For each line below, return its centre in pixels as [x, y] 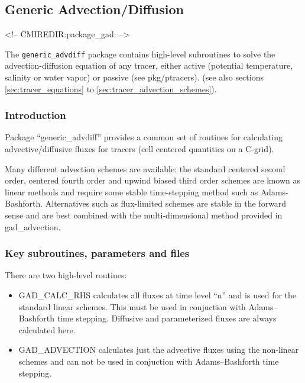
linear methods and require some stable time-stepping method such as [132, 191]
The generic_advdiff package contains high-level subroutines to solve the [140, 54]
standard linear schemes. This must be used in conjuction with [132, 306]
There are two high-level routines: [66, 275]
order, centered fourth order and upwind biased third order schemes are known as [153, 180]
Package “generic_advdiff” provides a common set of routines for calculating [144, 137]
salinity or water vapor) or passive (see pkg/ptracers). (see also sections [134, 77]
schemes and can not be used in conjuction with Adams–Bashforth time [149, 361]
